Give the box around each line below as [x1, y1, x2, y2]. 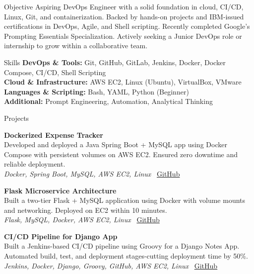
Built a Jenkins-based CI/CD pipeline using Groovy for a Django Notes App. [4, 241, 240, 251]
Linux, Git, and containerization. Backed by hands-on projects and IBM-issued [4, 11, 244, 21]
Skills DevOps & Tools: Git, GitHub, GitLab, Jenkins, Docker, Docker [4, 57, 226, 67]
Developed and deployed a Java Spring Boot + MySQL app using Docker [4, 139, 227, 150]
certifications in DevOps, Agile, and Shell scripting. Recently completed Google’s [4, 21, 250, 31]
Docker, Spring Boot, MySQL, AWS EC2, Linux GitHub [4, 168, 180, 179]
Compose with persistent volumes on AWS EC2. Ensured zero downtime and [4, 149, 238, 159]
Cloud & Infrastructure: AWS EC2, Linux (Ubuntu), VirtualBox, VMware [4, 77, 242, 87]
